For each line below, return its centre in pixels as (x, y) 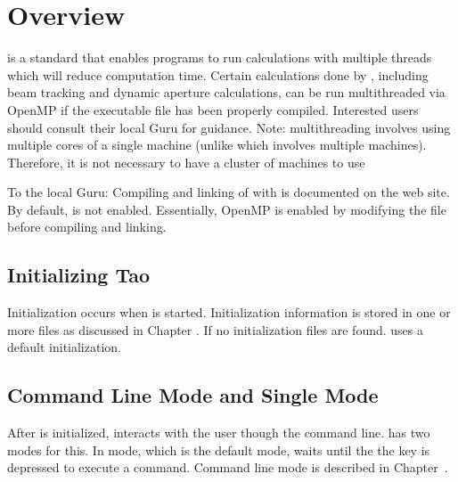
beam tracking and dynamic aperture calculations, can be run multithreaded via (226, 92)
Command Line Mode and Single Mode (193, 395)
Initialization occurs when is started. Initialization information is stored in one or (229, 312)
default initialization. (64, 347)
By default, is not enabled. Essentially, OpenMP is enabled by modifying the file (227, 209)
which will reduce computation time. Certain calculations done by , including (218, 74)
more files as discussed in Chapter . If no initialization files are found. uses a (215, 329)
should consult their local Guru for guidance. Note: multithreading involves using (229, 127)
